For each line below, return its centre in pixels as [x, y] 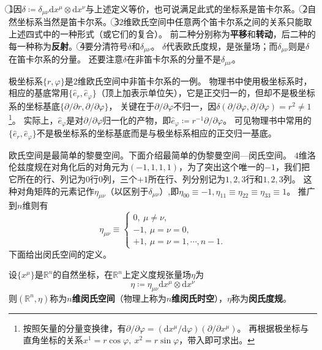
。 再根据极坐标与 [273, 328]
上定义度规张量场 [156, 274]
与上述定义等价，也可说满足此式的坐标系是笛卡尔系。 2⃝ [197, 9]
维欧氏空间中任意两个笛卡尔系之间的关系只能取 [218, 22]
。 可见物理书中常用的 [267, 120]
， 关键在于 [132, 106]
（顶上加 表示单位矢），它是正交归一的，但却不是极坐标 [206, 93]
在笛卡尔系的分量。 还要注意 [66, 59]
